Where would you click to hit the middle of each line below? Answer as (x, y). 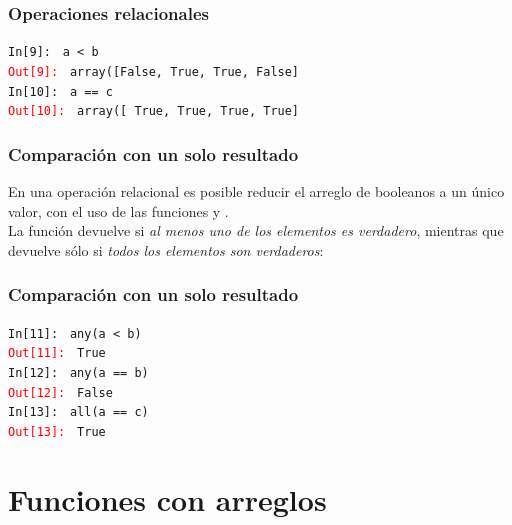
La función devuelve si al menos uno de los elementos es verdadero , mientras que (256, 230)
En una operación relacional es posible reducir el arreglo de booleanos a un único (256, 191)
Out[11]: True (57, 353)
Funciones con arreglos (167, 498)
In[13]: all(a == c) (78, 412)
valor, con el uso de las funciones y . (118, 210)
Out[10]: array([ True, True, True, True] (154, 111)
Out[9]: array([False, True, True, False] (154, 71)
